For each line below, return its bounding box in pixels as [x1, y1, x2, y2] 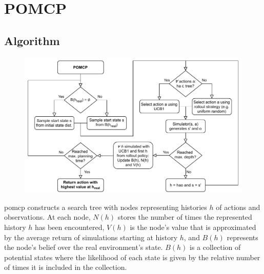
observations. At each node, [4, 212, 91, 222]
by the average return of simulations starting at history [4, 231, 178, 242]
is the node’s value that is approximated [130, 221, 256, 232]
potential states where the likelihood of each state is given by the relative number [4, 251, 260, 262]
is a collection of [190, 242, 241, 252]
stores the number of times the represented [117, 212, 252, 222]
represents [227, 231, 258, 242]
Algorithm [4, 32, 60, 48]
